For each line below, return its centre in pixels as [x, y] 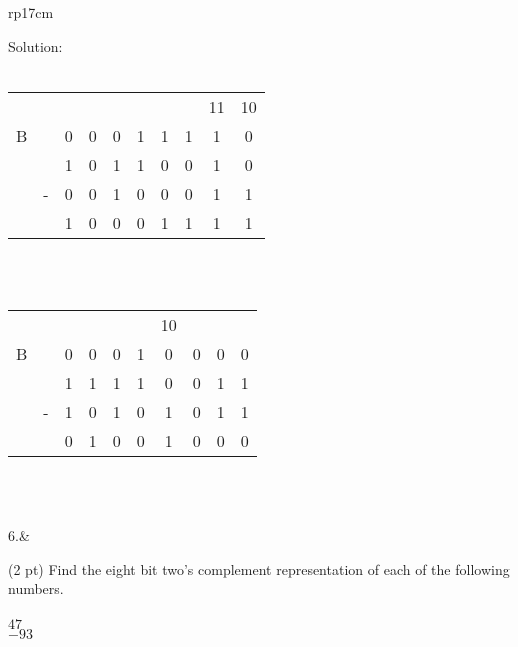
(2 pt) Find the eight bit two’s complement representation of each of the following [259, 568]
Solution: [35, 45]
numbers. [36, 588]
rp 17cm [31, 12]
